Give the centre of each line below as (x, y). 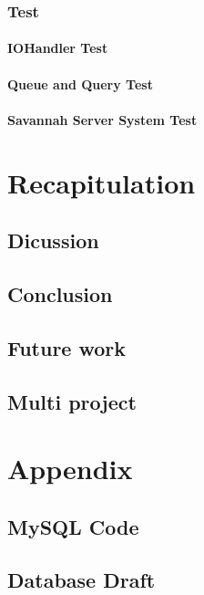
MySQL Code (73, 526)
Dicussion (53, 240)
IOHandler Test (58, 48)
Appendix (70, 469)
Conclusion (60, 293)
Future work (67, 347)
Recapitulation (102, 182)
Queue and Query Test (80, 84)
